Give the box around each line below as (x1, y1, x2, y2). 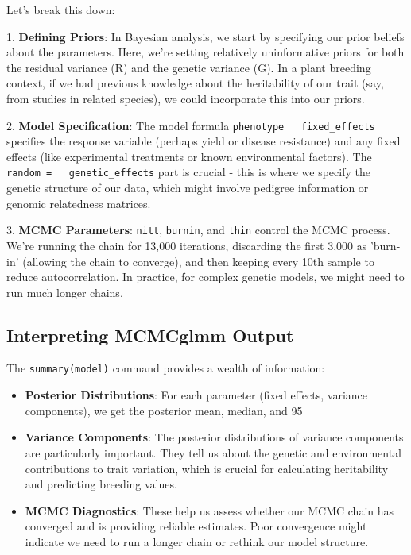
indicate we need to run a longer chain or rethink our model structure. (25, 533, 369, 549)
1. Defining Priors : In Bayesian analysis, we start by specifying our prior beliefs (6, 28, 405, 44)
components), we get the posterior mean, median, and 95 (25, 402, 303, 418)
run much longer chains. (6, 283, 123, 300)
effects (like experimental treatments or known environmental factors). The (6, 148, 372, 164)
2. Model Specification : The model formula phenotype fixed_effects (6, 117, 375, 133)
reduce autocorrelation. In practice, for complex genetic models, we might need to (6, 268, 405, 285)
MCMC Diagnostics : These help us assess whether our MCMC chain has (25, 502, 394, 518)
